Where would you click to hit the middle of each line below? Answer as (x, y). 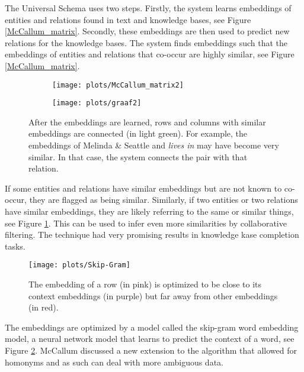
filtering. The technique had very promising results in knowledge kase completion (152, 234)
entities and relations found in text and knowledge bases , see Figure (128, 19)
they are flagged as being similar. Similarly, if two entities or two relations (164, 200)
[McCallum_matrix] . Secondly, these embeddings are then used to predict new (147, 31)
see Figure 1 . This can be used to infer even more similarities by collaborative (146, 223)
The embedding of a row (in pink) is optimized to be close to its (145, 284)
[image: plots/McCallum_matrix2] (118, 85)
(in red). (44, 307)
